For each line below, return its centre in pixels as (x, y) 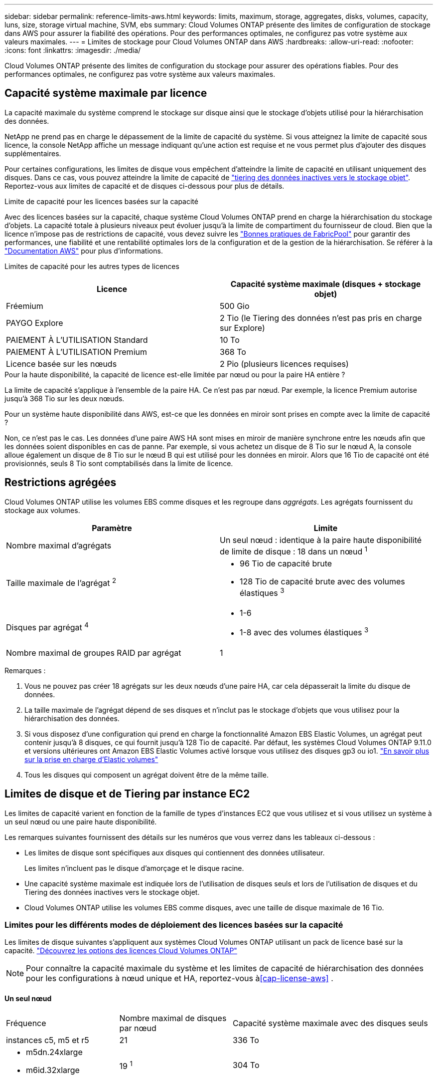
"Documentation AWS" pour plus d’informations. (84, 251)
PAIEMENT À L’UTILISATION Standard (77, 340)
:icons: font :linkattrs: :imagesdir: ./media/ (73, 50)
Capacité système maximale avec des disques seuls (330, 1023)
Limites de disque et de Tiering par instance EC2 (127, 794)
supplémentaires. (33, 153)
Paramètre (112, 528)
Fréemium (25, 306)
